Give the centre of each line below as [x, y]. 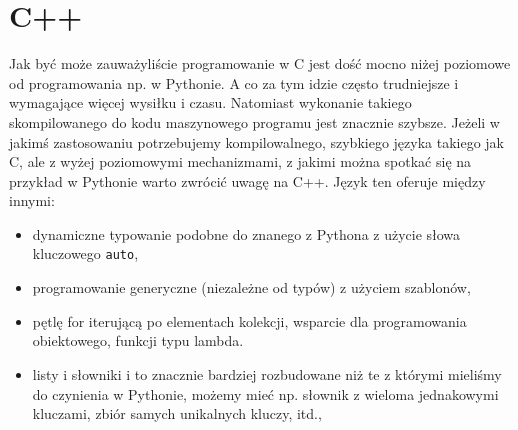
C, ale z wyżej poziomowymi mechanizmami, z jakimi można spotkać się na [240, 161]
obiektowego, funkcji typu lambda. [138, 340]
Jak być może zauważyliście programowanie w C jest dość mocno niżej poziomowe [260, 63]
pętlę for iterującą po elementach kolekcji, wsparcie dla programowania [249, 320]
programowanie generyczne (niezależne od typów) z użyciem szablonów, [251, 287]
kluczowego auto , [85, 253]
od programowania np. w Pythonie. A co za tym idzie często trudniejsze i [234, 82]
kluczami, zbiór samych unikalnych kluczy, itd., [177, 413]
